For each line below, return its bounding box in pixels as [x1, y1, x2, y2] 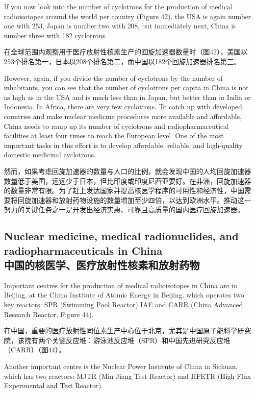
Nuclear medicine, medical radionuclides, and [4, 228, 239, 244]
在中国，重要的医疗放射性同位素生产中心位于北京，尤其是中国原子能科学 [4, 325, 237, 336]
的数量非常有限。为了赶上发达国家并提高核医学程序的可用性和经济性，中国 [4, 185, 244, 196]
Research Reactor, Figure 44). [4, 309, 94, 319]
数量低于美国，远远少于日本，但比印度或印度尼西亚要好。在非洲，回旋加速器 [4, 175, 251, 186]
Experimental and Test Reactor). [4, 380, 103, 391]
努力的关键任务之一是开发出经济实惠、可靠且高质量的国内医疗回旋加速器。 [4, 204, 244, 215]
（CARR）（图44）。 [4, 345, 66, 355]
